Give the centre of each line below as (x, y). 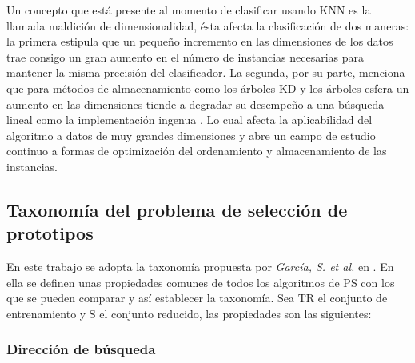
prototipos (50, 233)
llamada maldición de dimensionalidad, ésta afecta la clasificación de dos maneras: (208, 25)
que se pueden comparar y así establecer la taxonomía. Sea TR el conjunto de (197, 298)
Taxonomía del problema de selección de (177, 209)
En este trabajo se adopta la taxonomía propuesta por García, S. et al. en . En (200, 267)
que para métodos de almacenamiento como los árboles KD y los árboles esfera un (208, 88)
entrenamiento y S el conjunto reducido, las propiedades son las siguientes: (189, 313)
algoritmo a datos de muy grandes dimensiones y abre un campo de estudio (191, 135)
